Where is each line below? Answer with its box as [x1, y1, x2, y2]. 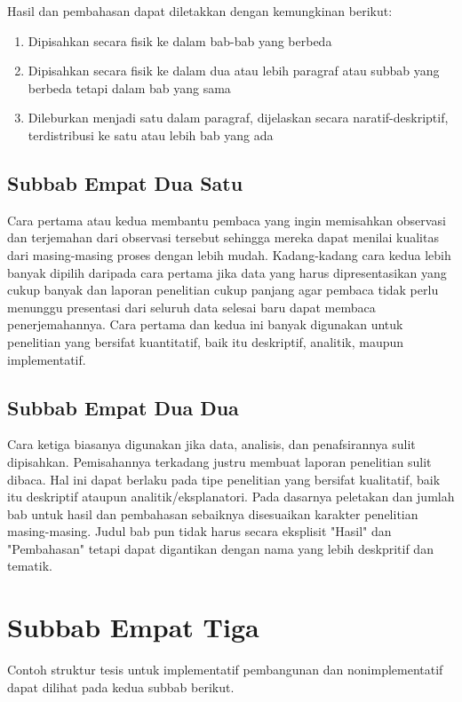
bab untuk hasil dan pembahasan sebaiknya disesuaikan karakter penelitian [7, 504, 418, 523]
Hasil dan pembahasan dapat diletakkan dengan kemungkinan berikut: [7, 2, 393, 20]
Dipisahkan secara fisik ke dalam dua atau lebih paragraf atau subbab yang [28, 61, 440, 80]
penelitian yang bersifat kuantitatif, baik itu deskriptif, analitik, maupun [7, 332, 404, 351]
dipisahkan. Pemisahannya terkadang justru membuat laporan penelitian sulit [7, 452, 432, 470]
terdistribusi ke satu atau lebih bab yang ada [28, 125, 274, 144]
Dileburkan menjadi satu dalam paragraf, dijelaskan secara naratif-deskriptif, [28, 108, 449, 127]
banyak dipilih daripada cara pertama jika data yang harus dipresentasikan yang [7, 263, 447, 281]
